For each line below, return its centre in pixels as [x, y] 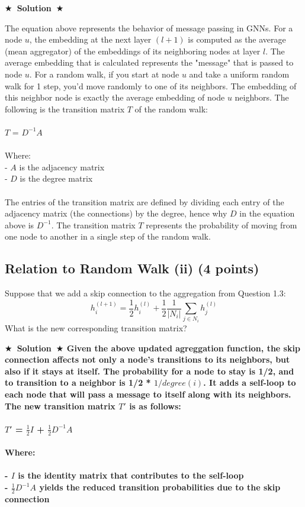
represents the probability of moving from [221, 225]
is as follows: [155, 406]
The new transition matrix [60, 406]
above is [20, 225]
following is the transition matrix [65, 109]
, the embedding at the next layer [90, 39]
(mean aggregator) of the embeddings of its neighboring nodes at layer [133, 51]
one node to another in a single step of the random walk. [108, 236]
